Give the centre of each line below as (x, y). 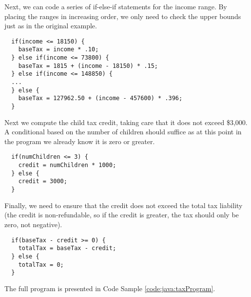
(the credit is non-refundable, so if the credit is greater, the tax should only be (122, 215)
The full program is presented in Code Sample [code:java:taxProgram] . (110, 288)
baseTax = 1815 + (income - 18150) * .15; (88, 66)
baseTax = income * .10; (58, 50)
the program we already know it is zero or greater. (80, 141)
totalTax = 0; (41, 265)
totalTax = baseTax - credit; (67, 248)
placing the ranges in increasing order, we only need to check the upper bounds (123, 16)
